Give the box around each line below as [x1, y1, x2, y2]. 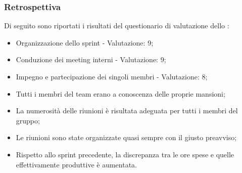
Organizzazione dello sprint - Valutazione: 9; [16, 37, 154, 48]
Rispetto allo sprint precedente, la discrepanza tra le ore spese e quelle [16, 149, 234, 159]
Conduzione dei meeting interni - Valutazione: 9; [16, 54, 166, 65]
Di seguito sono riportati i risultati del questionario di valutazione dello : [4, 20, 229, 31]
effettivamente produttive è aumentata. [16, 159, 137, 169]
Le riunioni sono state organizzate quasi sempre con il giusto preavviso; [16, 132, 237, 143]
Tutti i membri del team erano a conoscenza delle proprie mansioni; [16, 88, 225, 99]
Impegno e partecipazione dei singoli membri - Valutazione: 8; [16, 71, 208, 81]
